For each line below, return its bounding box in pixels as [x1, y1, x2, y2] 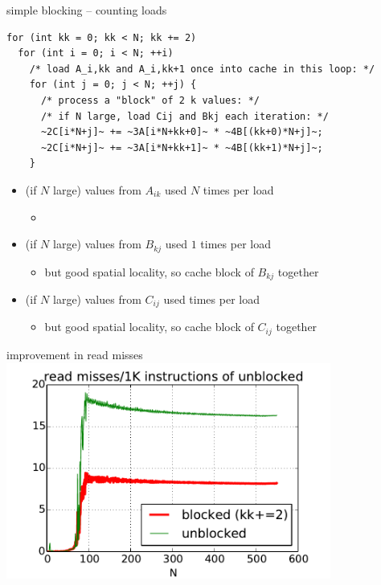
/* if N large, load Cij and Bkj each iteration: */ [40, 110, 329, 122]
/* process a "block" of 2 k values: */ [40, 94, 260, 106]
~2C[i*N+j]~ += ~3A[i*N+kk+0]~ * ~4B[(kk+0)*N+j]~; [40, 126, 323, 138]
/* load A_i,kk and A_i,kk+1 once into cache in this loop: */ [29, 63, 375, 75]
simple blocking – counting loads [6, 2, 167, 18]
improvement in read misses [6, 346, 143, 362]
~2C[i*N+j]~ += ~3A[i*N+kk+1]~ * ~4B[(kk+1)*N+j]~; [40, 141, 323, 153]
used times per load [163, 291, 260, 308]
